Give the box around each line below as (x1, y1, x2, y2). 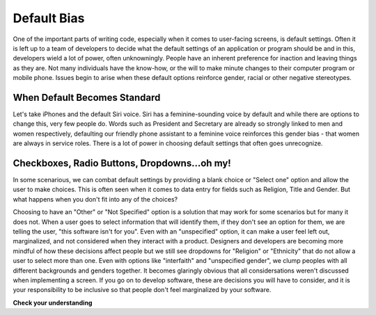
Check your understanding (13, 298, 93, 307)
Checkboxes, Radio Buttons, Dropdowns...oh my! (13, 157, 231, 169)
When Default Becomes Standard (13, 91, 161, 104)
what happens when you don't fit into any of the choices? (13, 195, 178, 203)
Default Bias (13, 10, 85, 26)
